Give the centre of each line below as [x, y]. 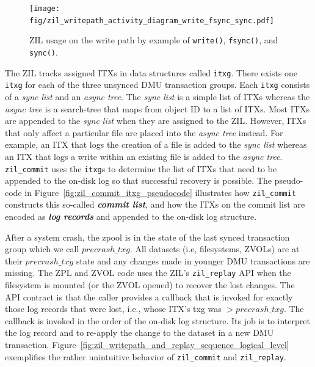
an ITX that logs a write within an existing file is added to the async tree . [144, 156]
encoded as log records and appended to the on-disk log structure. [131, 216]
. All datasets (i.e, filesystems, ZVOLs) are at [215, 249]
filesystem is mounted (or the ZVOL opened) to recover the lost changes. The [150, 285]
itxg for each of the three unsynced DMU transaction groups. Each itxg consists [157, 85]
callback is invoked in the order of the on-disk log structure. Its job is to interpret [157, 320]
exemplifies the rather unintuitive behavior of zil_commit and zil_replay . [146, 356]
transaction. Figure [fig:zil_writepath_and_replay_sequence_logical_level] [147, 344]
